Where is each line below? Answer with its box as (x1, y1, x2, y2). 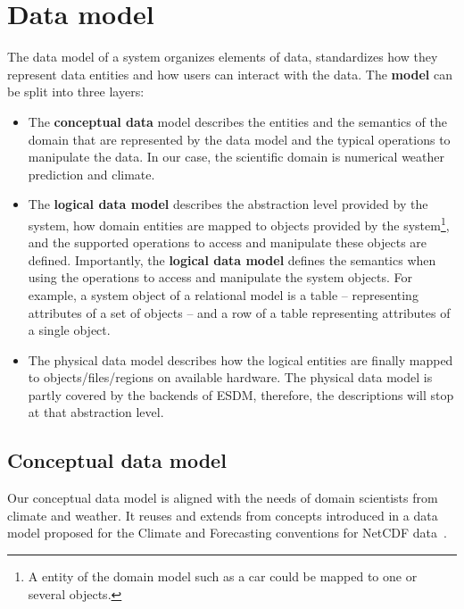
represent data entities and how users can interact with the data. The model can (7, 64, 452, 83)
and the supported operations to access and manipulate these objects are (28, 233, 427, 252)
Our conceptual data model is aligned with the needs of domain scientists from (7, 488, 438, 507)
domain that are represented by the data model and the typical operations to (28, 129, 451, 148)
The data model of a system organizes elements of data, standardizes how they (7, 47, 438, 66)
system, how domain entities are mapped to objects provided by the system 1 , (28, 213, 450, 234)
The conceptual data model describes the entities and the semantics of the (28, 112, 447, 130)
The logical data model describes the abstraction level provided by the (28, 195, 428, 213)
